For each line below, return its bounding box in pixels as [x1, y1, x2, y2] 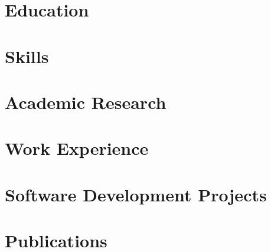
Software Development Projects [5, 182, 267, 206]
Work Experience [5, 136, 149, 160]
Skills [5, 44, 49, 68]
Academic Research [5, 89, 166, 114]
